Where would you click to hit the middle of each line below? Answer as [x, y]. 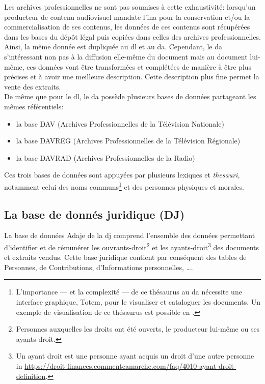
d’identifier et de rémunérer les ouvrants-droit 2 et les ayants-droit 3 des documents [132, 246]
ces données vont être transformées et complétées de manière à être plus [139, 66]
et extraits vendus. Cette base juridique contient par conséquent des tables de [125, 257]
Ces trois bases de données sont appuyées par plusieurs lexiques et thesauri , [122, 175]
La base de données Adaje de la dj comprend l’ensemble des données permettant [130, 235]
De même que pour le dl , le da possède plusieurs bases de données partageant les [130, 96]
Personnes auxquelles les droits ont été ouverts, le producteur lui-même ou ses [138, 329]
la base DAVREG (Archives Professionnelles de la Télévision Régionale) [128, 141]
